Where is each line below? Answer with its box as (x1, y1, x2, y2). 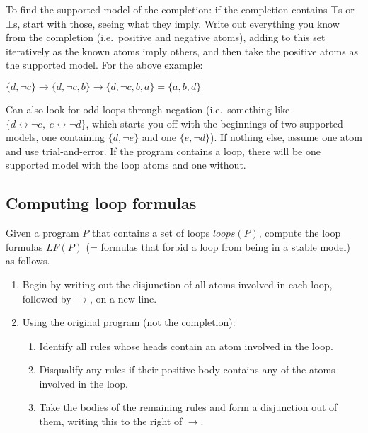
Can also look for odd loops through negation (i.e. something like (6, 101, 290, 116)
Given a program (6, 225, 79, 240)
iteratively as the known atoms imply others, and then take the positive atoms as (6, 43, 358, 58)
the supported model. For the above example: (6, 57, 203, 72)
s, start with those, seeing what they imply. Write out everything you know (13, 16, 340, 30)
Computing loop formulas (6, 192, 197, 214)
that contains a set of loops (91, 225, 210, 240)
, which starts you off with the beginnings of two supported (86, 116, 343, 130)
